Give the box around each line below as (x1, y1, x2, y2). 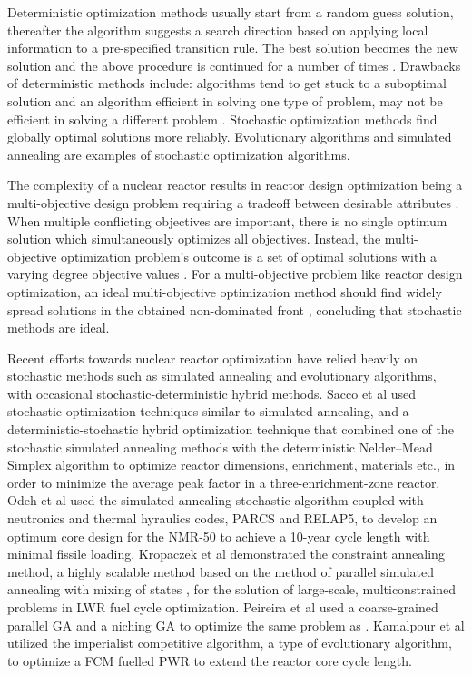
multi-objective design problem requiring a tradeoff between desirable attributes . (7, 193, 459, 212)
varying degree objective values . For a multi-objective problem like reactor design (7, 264, 463, 283)
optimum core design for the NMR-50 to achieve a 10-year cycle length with (7, 526, 430, 545)
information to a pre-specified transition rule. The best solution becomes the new (7, 38, 458, 57)
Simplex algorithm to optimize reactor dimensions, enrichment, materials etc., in (7, 455, 456, 474)
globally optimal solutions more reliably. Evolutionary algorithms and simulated (7, 127, 452, 146)
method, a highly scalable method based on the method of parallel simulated (7, 562, 435, 581)
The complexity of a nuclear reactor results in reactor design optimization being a (7, 175, 463, 194)
